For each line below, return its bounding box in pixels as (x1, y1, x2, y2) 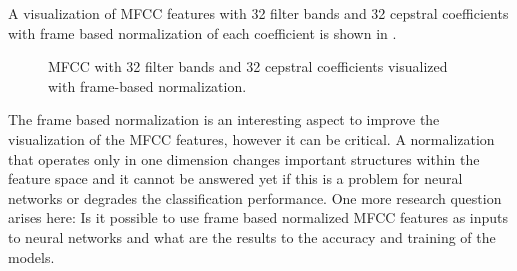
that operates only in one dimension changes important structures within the (8, 148, 480, 169)
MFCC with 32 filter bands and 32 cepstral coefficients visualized (48, 56, 448, 77)
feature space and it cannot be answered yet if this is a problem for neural (8, 168, 463, 189)
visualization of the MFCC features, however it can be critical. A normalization (8, 128, 495, 149)
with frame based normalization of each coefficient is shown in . (8, 22, 397, 43)
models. (8, 246, 55, 267)
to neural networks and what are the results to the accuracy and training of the (8, 226, 496, 247)
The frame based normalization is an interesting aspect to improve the (8, 109, 440, 130)
